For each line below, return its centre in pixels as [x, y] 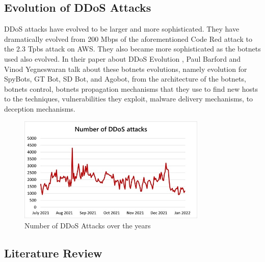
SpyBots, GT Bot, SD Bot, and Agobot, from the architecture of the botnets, [125, 79]
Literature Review [53, 253]
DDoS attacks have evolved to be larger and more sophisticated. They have [122, 29]
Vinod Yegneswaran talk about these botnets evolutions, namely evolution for [126, 69]
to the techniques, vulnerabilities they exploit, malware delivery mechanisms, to [129, 99]
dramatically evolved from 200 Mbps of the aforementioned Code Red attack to [128, 38]
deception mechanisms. [40, 108]
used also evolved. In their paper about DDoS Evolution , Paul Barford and [123, 58]
